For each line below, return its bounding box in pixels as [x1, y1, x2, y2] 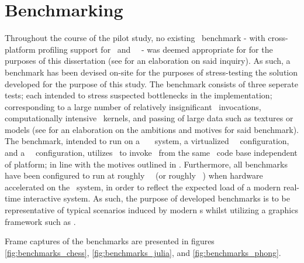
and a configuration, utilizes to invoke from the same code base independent [5, 146, 298, 159]
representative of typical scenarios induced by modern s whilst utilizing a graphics [5, 204, 298, 216]
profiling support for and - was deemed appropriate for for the [38, 43, 273, 55]
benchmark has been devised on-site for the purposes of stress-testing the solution [5, 66, 298, 78]
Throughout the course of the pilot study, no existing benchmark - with [5, 32, 265, 44]
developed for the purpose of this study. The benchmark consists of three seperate [5, 77, 299, 90]
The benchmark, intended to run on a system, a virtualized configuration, [5, 135, 289, 147]
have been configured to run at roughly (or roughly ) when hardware [5, 169, 263, 182]
